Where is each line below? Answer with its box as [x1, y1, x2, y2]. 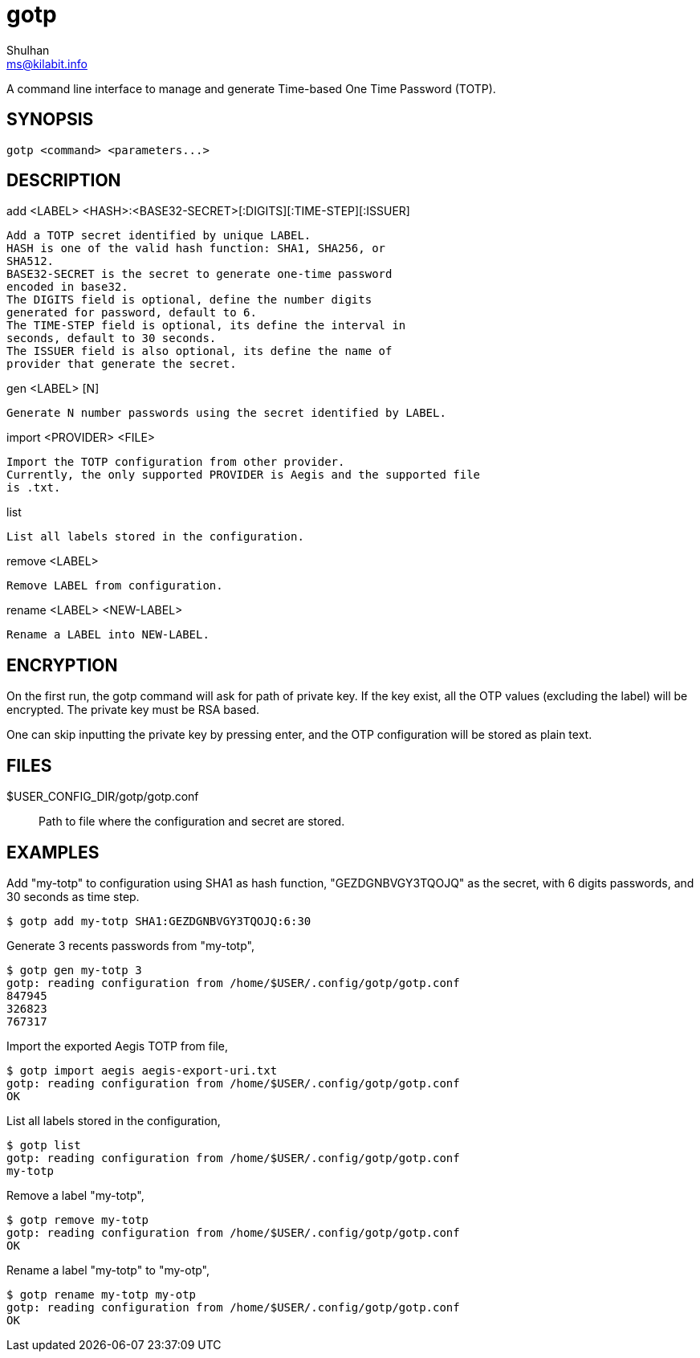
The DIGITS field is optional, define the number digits [6, 293, 372, 307]
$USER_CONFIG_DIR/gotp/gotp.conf [6, 789, 199, 804]
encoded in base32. [6, 280, 128, 294]
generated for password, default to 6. [6, 306, 257, 320]
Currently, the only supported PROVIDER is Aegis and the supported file [6, 468, 481, 482]
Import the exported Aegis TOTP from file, [6, 1038, 228, 1053]
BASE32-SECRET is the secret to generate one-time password [6, 267, 393, 281]
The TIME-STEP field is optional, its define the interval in [6, 319, 406, 332]
